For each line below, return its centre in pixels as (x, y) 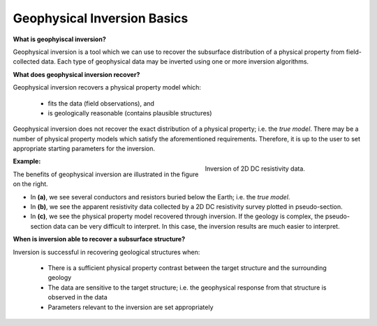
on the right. (30, 184)
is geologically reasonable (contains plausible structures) (130, 113)
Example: (27, 162)
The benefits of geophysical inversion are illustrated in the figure (106, 174)
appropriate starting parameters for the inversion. (84, 149)
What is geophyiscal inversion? (59, 39)
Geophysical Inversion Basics (101, 18)
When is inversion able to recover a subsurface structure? (99, 239)
